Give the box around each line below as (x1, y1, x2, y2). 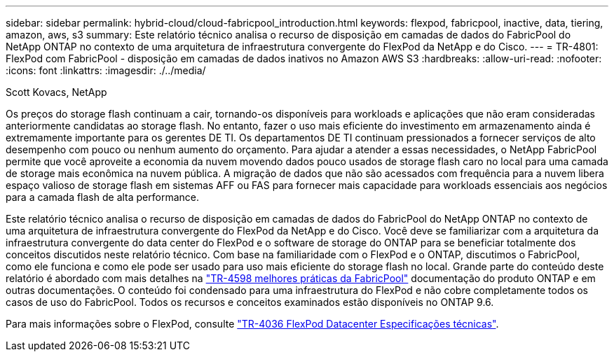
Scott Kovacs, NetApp (6, 86, 107, 98)
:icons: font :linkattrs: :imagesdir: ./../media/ (6, 64, 206, 76)
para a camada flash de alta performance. (6, 191, 200, 203)
